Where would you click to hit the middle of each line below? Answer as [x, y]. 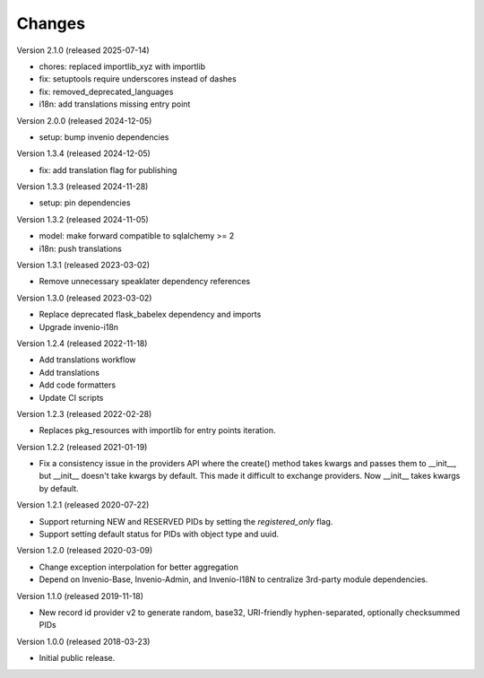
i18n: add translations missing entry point [115, 104]
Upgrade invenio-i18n [79, 326]
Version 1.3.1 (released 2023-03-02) [83, 265]
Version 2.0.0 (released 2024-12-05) [84, 120]
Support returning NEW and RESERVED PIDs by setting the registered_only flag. [186, 521]
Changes [51, 23]
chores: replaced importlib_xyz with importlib [122, 66]
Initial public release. [77, 658]
